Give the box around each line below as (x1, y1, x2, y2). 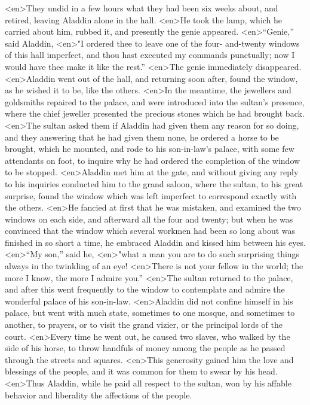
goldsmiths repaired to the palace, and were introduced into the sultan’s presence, (5, 95, 305, 108)
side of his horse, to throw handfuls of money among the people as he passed (5, 342, 286, 354)
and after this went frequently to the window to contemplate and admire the (5, 283, 285, 296)
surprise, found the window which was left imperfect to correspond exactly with (5, 189, 297, 202)
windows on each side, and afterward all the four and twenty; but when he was (5, 212, 293, 225)
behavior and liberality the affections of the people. (5, 388, 192, 401)
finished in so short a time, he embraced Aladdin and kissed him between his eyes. (5, 236, 306, 248)
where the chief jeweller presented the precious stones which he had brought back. (5, 107, 305, 120)
